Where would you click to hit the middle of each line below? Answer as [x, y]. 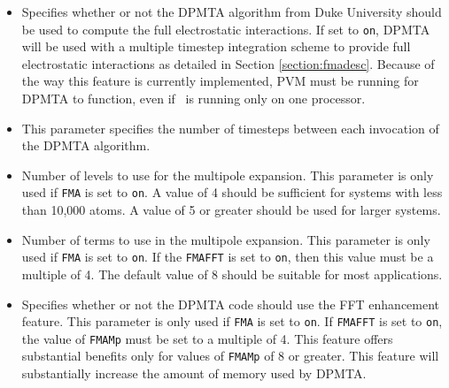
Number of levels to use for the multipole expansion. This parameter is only [228, 175]
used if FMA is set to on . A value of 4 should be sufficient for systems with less [232, 192]
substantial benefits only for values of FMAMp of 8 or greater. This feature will [230, 356]
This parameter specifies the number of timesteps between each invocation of [230, 128]
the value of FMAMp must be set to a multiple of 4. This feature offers [207, 338]
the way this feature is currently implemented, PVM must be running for [220, 81]
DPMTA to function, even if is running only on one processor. [194, 99]
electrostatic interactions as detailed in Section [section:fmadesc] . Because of [228, 63]
